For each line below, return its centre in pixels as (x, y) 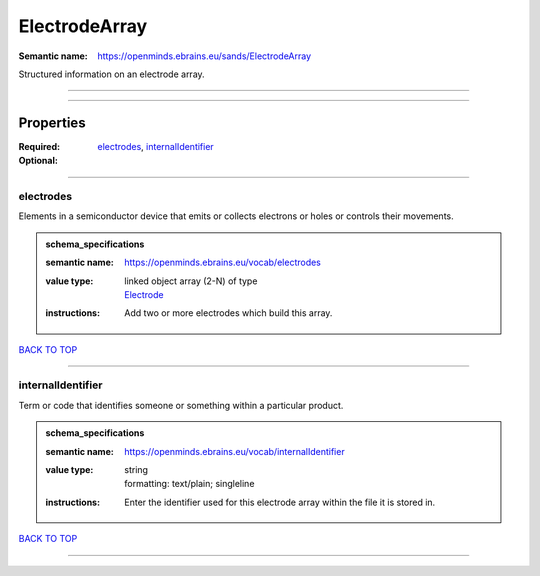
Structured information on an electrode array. (111, 74)
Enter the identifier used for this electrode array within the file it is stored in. (280, 502)
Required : (39, 146)
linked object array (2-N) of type (191, 281)
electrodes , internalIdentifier (155, 146)
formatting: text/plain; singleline (189, 484)
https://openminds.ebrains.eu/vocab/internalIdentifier (234, 451)
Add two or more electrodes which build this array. (228, 313)
